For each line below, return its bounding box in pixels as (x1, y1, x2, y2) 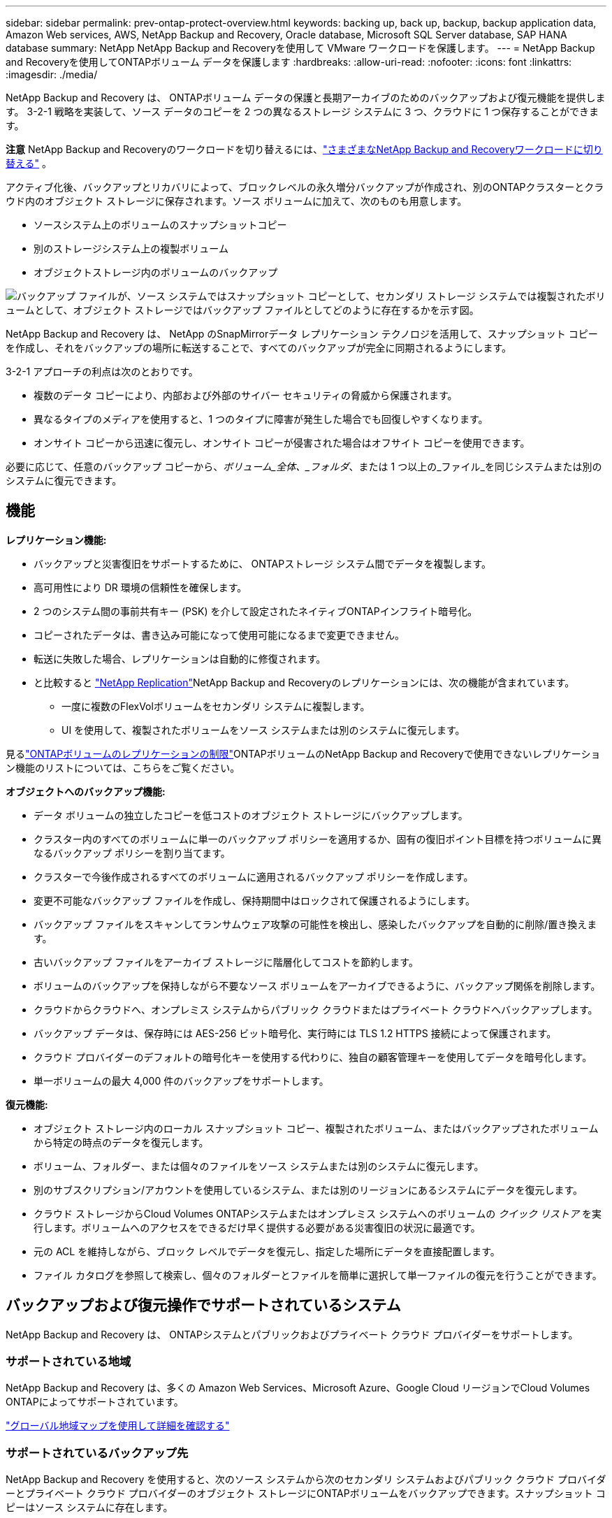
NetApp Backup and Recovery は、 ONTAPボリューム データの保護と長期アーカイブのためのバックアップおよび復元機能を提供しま (6, 92, 606, 103)
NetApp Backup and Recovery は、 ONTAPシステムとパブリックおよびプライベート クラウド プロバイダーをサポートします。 (6, 1328, 578, 1340)
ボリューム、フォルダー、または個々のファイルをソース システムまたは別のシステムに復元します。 (34, 1159, 484, 1172)
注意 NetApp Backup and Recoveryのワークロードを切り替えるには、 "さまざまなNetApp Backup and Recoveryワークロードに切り (6, 143, 603, 155)
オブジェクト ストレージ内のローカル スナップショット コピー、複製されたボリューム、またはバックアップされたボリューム (34, 1122, 599, 1134)
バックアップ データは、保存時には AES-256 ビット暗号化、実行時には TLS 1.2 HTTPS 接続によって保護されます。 (34, 1027, 557, 1039)
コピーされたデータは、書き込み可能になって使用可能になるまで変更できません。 (34, 628, 405, 641)
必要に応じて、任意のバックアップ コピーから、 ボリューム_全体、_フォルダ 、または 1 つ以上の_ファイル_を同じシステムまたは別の (6, 461, 602, 472)
